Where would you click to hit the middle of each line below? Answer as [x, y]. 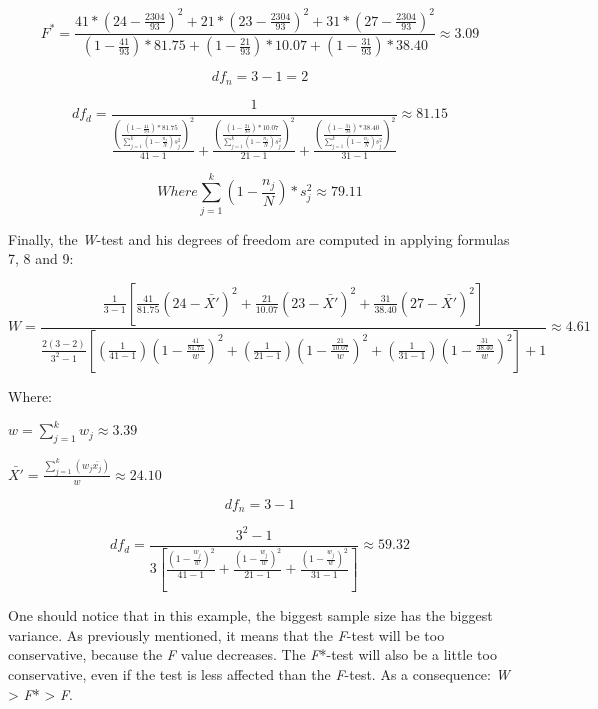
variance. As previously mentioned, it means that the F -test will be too [226, 634]
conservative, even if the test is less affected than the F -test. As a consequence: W [259, 674]
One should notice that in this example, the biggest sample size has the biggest [250, 615]
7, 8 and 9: [41, 258]
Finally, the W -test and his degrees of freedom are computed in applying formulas [259, 238]
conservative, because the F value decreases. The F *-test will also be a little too [252, 654]
